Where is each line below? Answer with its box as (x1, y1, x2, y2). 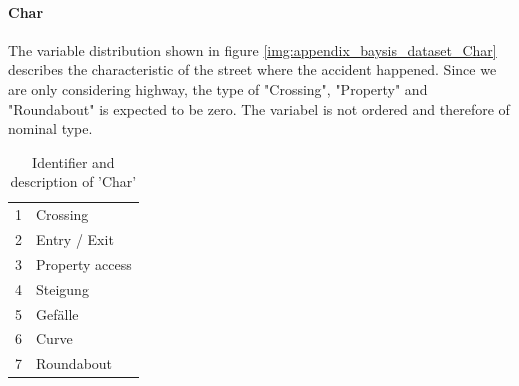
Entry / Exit (36, 229, 114, 250)
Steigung (36, 278, 89, 299)
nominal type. (8, 118, 93, 139)
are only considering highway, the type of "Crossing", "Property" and (8, 78, 428, 99)
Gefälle (36, 303, 79, 324)
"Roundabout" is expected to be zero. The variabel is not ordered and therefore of (8, 98, 510, 119)
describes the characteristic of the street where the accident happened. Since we (8, 59, 497, 80)
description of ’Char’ (10, 171, 137, 192)
